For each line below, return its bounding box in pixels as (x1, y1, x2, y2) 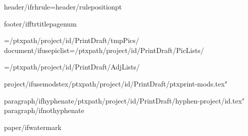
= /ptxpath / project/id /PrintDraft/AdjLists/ (4, 61, 140, 72)
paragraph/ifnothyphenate (4, 105, 84, 115)
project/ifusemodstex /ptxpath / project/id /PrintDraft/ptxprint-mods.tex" (4, 78, 228, 88)
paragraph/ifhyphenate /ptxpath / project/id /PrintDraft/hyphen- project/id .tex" (4, 95, 245, 105)
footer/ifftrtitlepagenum (4, 18, 77, 28)
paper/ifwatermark (4, 121, 62, 132)
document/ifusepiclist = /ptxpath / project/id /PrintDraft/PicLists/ (4, 44, 204, 55)
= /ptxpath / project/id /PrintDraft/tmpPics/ (4, 35, 139, 45)
